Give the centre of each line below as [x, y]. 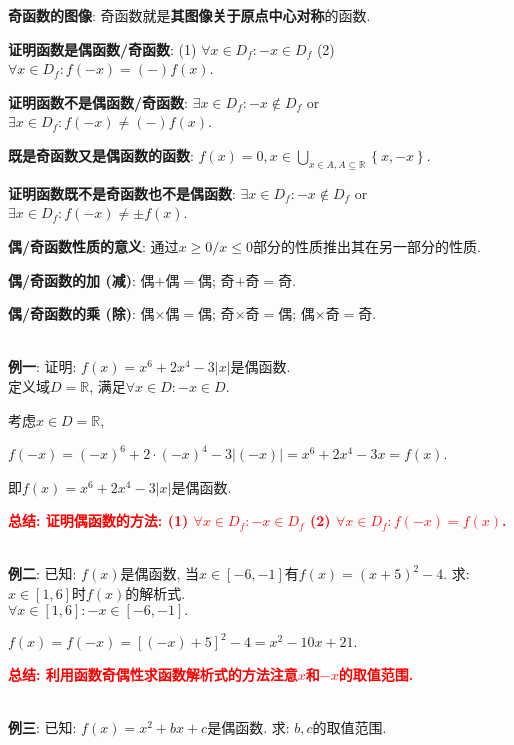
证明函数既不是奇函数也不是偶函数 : [122, 192]
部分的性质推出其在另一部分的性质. [366, 245]
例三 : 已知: [42, 727]
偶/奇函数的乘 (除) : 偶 [81, 313]
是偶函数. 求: [248, 727]
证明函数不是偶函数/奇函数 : [98, 101]
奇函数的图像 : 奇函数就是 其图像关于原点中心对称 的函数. [189, 15]
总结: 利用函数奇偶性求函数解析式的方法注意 [153, 674]
